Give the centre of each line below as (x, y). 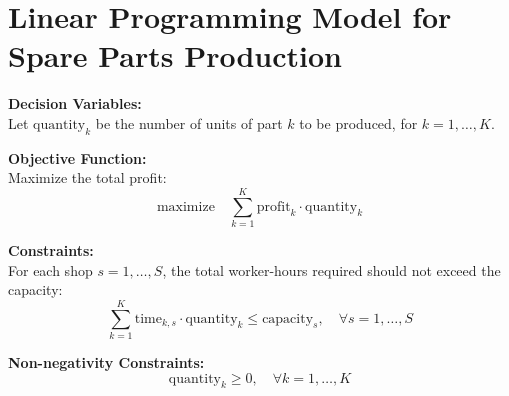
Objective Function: (77, 157)
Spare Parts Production (175, 55)
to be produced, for (358, 122)
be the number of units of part (189, 122)
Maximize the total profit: (87, 177)
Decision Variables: (75, 103)
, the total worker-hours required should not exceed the (331, 269)
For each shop (50, 269)
